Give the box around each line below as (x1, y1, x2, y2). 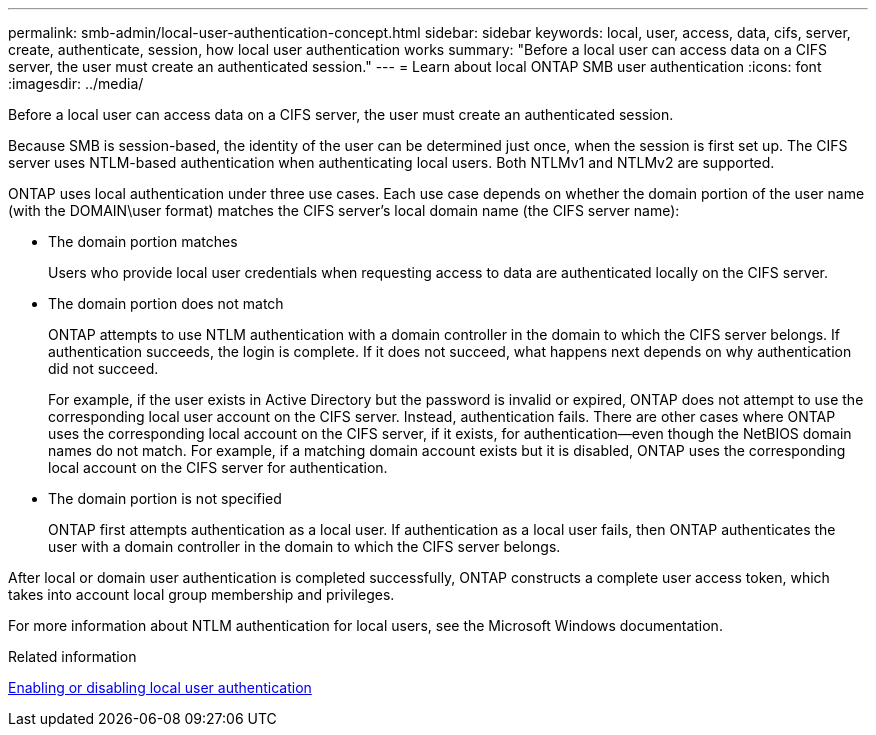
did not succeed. (48, 360, 159, 377)
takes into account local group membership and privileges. (8, 586, 395, 603)
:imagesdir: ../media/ (8, 75, 144, 92)
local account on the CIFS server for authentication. (48, 459, 388, 476)
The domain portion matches (48, 233, 238, 250)
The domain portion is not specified (48, 490, 282, 507)
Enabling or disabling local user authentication (8, 679, 312, 696)
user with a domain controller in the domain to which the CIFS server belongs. (48, 538, 561, 555)
